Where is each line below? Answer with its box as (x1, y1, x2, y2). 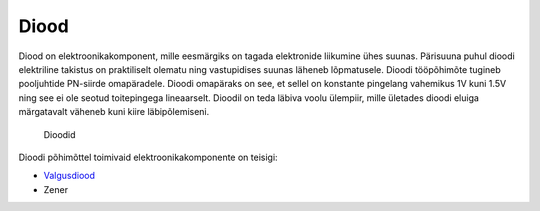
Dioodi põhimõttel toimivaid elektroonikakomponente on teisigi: (18, 151, 279, 163)
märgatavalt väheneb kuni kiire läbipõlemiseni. (18, 106, 210, 118)
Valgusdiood (43, 170, 95, 182)
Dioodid (43, 128, 76, 140)
